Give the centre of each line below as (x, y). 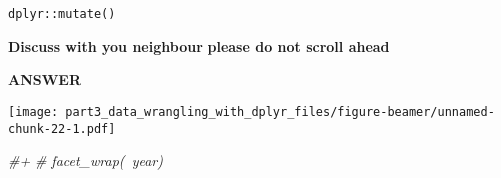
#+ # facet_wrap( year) (86, 160)
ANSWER (45, 79)
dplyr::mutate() (62, 14)
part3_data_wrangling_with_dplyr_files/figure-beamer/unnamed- (280, 111)
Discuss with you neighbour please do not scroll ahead (199, 45)
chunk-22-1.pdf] (62, 128)
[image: (33, 111)
